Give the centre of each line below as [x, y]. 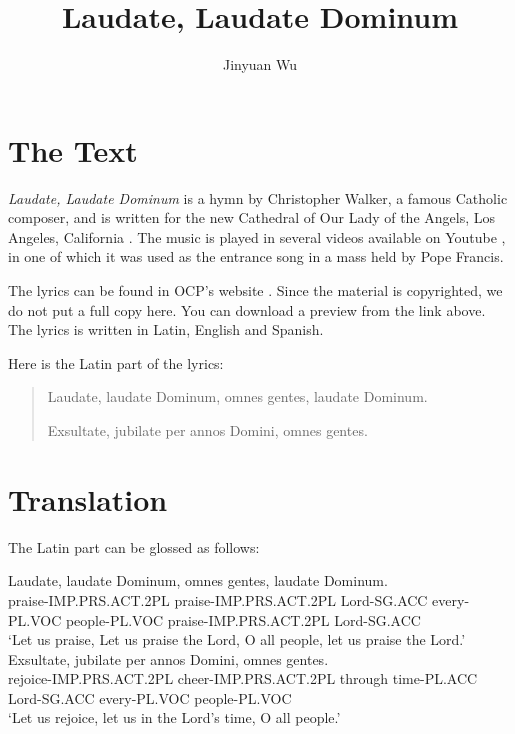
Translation [88, 498]
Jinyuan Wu [260, 64]
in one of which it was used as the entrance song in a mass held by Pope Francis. [256, 256]
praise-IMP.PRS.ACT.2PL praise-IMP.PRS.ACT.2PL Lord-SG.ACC [218, 599]
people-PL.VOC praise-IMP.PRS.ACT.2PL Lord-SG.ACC [243, 619]
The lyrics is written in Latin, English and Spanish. [166, 329]
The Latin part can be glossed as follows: [134, 546]
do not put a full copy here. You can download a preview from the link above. [247, 309]
